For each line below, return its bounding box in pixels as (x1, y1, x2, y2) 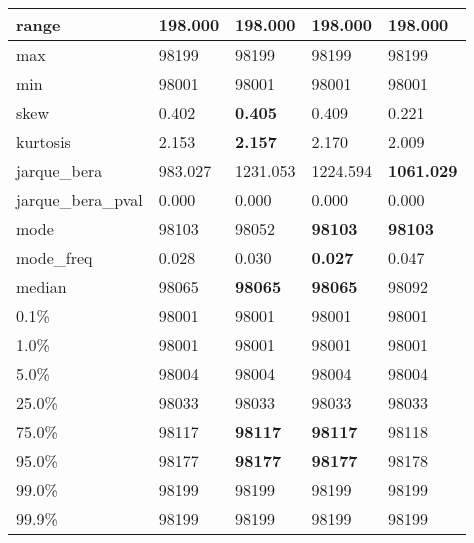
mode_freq (16, 246, 93, 269)
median (16, 275, 67, 298)
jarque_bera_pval (16, 188, 143, 211)
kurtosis (16, 130, 71, 153)
